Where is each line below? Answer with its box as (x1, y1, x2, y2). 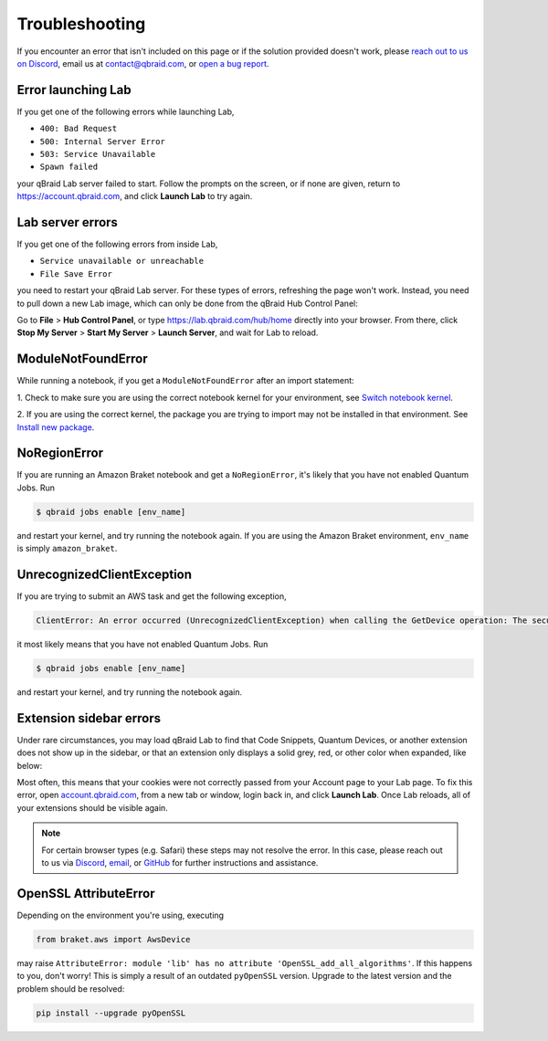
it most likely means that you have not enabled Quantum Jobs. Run (16, 639, 269, 650)
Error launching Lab (16, 82, 132, 98)
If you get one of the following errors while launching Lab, (16, 106, 235, 117)
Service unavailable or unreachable (39, 256, 205, 267)
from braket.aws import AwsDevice (36, 934, 191, 944)
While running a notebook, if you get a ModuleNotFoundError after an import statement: (16, 375, 355, 386)
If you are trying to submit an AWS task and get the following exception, (16, 591, 287, 602)
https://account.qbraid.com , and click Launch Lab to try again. (16, 191, 253, 202)
